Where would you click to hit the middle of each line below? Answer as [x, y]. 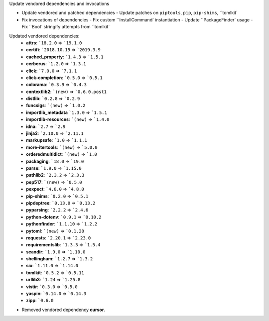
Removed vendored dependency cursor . [64, 310]
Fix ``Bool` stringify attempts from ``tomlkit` [66, 27]
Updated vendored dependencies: [44, 36]
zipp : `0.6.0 [40, 301]
